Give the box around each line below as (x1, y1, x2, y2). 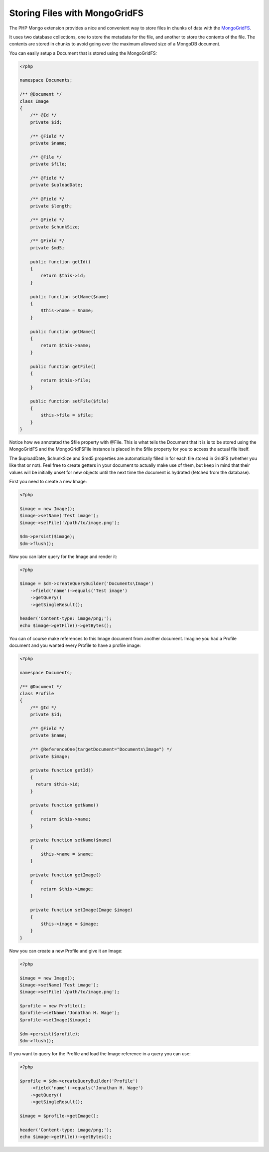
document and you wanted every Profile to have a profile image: (9, 642, 141, 648)
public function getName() (30, 329, 97, 334)
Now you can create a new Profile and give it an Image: (9, 948, 123, 954)
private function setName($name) (30, 837, 112, 843)
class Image (19, 98, 49, 104)
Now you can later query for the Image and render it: (9, 554, 117, 560)
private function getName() (30, 802, 99, 808)
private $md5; (30, 245, 65, 250)
